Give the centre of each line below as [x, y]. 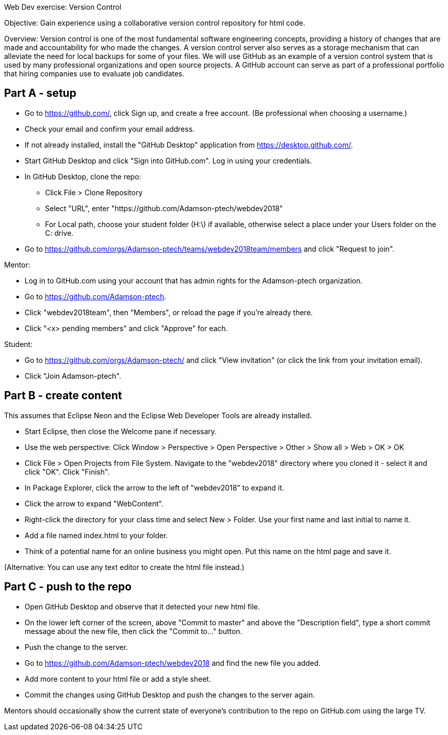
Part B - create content [63, 396]
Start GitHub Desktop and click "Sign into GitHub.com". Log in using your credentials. [168, 160]
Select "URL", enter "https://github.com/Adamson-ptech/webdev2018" [164, 208]
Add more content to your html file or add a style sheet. [118, 679]
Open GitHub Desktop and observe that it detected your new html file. [142, 606]
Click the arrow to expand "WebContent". [94, 503]
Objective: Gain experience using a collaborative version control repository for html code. [155, 23]
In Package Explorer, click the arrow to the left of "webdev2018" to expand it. [154, 487]
